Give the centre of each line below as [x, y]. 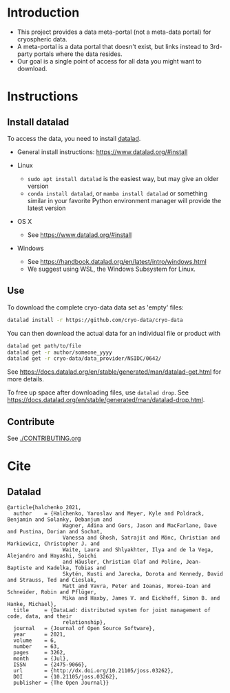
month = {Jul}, [41, 659]
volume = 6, [35, 640]
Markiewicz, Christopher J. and [53, 544]
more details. [26, 379]
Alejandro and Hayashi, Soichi [52, 556]
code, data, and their [40, 616]
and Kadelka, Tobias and [71, 568]
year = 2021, [40, 635]
